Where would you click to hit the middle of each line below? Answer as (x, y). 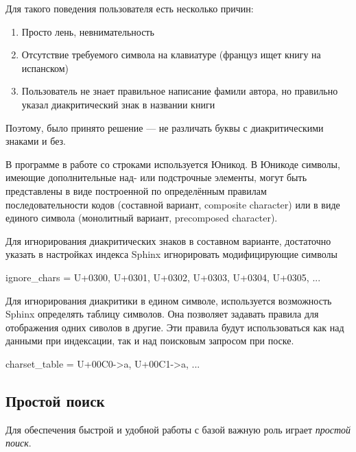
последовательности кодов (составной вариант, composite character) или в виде (173, 204)
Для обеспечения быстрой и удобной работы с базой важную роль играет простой (178, 429)
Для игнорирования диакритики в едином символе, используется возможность (169, 300)
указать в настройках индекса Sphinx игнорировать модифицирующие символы (171, 254)
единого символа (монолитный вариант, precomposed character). (142, 218)
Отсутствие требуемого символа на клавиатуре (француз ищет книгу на (171, 55)
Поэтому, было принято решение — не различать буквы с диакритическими (165, 127)
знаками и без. (36, 141)
